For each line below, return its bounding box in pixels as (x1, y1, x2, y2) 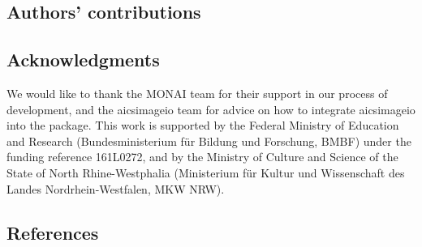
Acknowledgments (6, 47, 160, 72)
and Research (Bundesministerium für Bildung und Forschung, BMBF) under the (6, 132, 411, 149)
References (6, 219, 99, 245)
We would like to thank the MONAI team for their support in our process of (6, 84, 388, 101)
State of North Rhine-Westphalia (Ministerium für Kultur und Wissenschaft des (6, 164, 405, 181)
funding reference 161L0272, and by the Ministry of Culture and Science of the (6, 148, 398, 165)
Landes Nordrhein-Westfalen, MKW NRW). (6, 180, 225, 197)
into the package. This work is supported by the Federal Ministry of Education (6, 117, 399, 134)
